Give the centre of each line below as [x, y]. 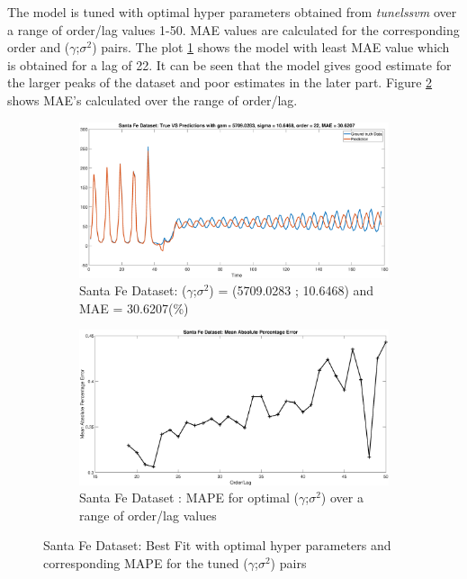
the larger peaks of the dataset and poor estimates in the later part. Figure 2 [220, 82]
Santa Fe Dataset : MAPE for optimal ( [189, 498]
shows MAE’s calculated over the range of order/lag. [153, 100]
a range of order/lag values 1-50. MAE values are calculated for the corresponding [233, 29]
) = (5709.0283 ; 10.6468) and [292, 290]
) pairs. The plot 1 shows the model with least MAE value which [271, 47]
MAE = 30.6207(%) [134, 308]
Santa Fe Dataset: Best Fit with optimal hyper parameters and [217, 545]
